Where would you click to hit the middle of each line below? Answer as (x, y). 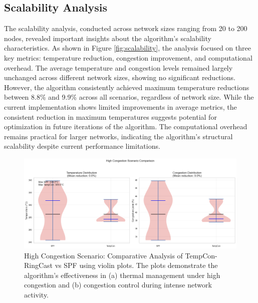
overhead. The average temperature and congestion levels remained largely (118, 67)
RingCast (39, 265)
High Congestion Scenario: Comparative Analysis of (103, 255)
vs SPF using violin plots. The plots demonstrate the (136, 265)
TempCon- (201, 255)
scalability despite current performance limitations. (82, 146)
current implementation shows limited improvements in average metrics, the (120, 106)
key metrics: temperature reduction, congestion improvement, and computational (128, 57)
